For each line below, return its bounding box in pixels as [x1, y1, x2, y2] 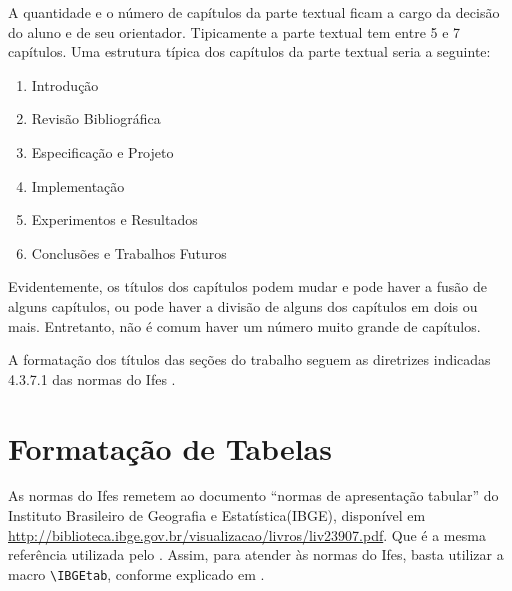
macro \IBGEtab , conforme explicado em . [8, 563, 265, 584]
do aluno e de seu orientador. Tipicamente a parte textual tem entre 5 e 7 [8, 21, 461, 42]
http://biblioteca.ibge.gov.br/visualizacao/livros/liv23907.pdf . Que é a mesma [8, 524, 486, 545]
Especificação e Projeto [31, 141, 174, 162]
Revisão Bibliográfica [31, 108, 161, 129]
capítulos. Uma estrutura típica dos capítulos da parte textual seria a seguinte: [8, 41, 491, 62]
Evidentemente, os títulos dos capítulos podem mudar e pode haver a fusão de [8, 276, 487, 297]
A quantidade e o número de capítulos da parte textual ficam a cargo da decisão [8, 2, 500, 22]
